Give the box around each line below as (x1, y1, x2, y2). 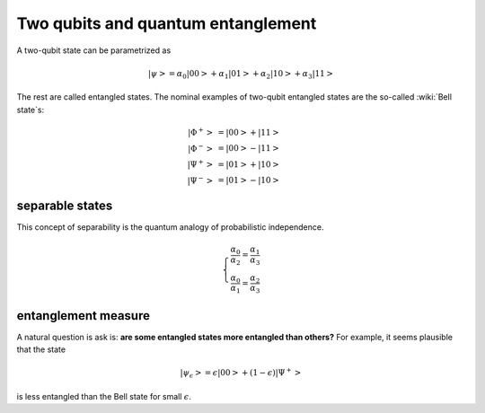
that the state (16, 344, 66, 355)
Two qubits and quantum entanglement (16, 13, 317, 33)
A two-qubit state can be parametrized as (16, 45, 172, 56)
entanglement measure (16, 308, 150, 323)
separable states (16, 198, 113, 213)
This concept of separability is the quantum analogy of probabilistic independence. (16, 222, 324, 233)
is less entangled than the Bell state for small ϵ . (16, 391, 192, 401)
